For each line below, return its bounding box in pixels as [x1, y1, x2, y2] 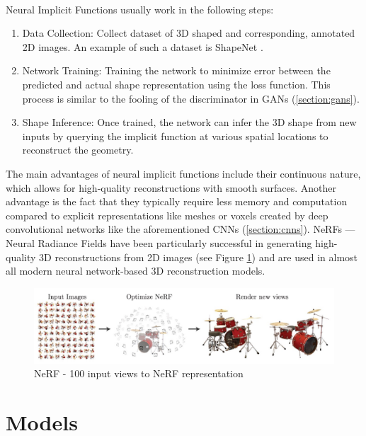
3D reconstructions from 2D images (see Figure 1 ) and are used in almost [39, 249, 358, 264]
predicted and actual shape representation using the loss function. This [22, 76, 331, 91]
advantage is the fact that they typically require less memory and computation [6, 194, 348, 209]
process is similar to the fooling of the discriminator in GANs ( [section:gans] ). [22, 91, 360, 105]
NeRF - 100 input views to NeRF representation [34, 366, 244, 381]
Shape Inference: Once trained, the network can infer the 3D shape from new [22, 115, 357, 130]
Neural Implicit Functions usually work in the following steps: [6, 1, 274, 16]
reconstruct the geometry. [22, 142, 134, 157]
